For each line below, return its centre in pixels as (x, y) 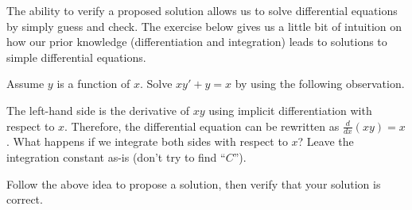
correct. (25, 199)
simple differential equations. (76, 57)
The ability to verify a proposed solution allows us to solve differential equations (202, 10)
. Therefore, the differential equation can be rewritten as (202, 126)
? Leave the (326, 141)
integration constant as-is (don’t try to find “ (116, 157)
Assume (25, 84)
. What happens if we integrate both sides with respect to (147, 141)
